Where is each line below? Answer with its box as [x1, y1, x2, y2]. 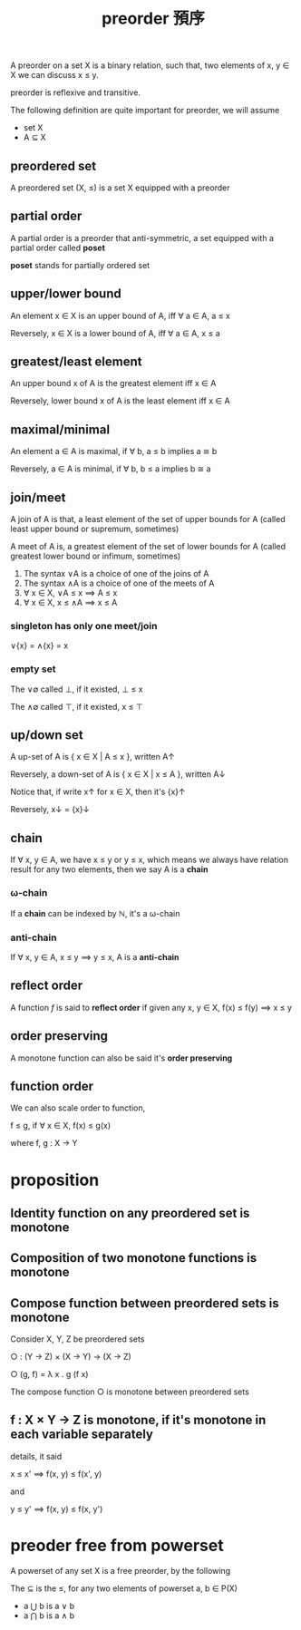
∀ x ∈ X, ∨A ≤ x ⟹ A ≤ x [23, 587, 118, 598]
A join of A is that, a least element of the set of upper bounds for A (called [10, 514, 286, 525]
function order [10, 1078, 94, 1093]
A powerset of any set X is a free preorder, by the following [10, 1565, 230, 1576]
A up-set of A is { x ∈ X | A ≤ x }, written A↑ [10, 752, 175, 762]
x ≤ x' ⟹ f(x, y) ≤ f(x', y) [10, 1468, 102, 1479]
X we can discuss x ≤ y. [10, 70, 99, 81]
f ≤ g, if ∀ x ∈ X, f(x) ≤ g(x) [10, 1121, 112, 1131]
